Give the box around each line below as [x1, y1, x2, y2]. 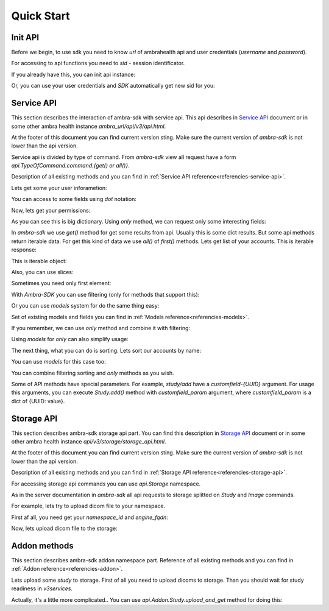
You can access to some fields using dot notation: [11, 196, 137, 203]
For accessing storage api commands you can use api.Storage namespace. [11, 480, 201, 487]
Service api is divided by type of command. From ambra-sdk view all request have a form [11, 153, 236, 161]
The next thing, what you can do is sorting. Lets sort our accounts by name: [11, 347, 202, 354]
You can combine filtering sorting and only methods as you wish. [11, 369, 174, 376]
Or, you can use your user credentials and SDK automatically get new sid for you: [11, 82, 216, 90]
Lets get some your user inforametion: [11, 184, 107, 191]
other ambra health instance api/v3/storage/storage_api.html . [11, 437, 166, 445]
